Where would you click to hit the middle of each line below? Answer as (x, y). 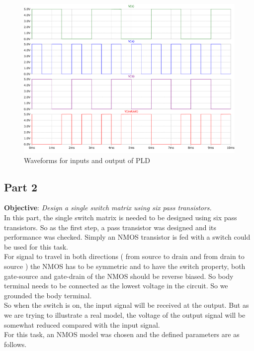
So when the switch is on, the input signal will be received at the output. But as (127, 305)
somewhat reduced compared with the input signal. (82, 324)
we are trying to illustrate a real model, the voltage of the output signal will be (125, 314)
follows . (15, 344)
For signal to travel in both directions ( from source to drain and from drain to (124, 256)
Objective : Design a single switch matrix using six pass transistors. (108, 208)
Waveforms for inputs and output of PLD (87, 160)
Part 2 (21, 187)
